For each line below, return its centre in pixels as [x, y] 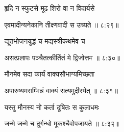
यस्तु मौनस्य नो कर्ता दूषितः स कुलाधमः [52, 107]
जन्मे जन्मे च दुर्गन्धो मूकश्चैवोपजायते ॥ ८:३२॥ [62, 123]
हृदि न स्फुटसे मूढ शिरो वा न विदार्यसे [50, 8]
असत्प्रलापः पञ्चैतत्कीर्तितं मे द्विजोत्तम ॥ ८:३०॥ [62, 57]
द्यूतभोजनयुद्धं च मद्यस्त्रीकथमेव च [45, 41]
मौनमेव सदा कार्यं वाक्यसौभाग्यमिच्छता [50, 74]
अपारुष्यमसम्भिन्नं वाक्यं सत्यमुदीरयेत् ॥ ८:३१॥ [61, 90]
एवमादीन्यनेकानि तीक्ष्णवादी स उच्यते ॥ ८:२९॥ [62, 24]
